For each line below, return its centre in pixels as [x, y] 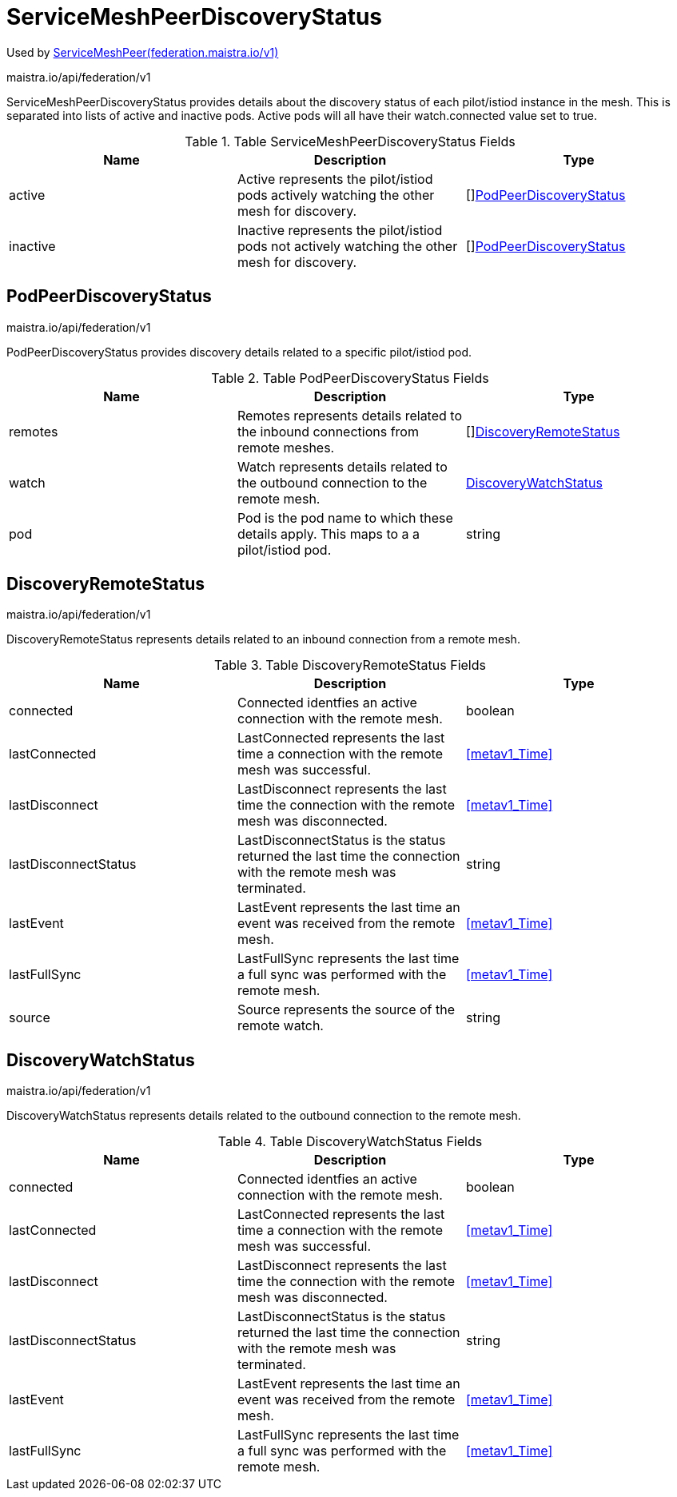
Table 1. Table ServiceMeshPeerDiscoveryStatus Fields [350, 141]
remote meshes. [286, 447]
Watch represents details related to [342, 466]
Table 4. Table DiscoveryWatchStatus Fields [350, 1142]
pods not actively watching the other [347, 246]
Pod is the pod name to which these [345, 518]
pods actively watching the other [336, 195]
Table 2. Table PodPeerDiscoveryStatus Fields [350, 378]
